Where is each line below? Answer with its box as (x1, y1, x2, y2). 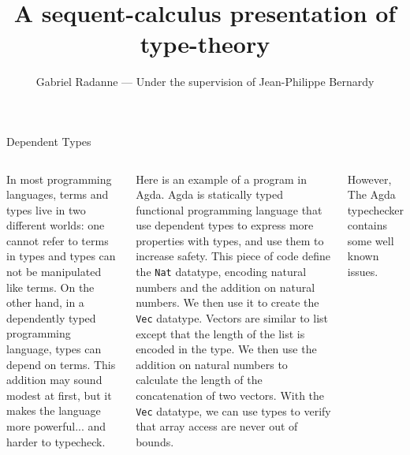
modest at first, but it (6, 386, 112, 403)
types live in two (6, 201, 86, 218)
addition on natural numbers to (136, 356, 288, 372)
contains (347, 217, 388, 233)
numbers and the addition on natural (136, 278, 315, 295)
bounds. (136, 433, 174, 449)
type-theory (140, 28, 270, 60)
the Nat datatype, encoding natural (136, 263, 307, 280)
